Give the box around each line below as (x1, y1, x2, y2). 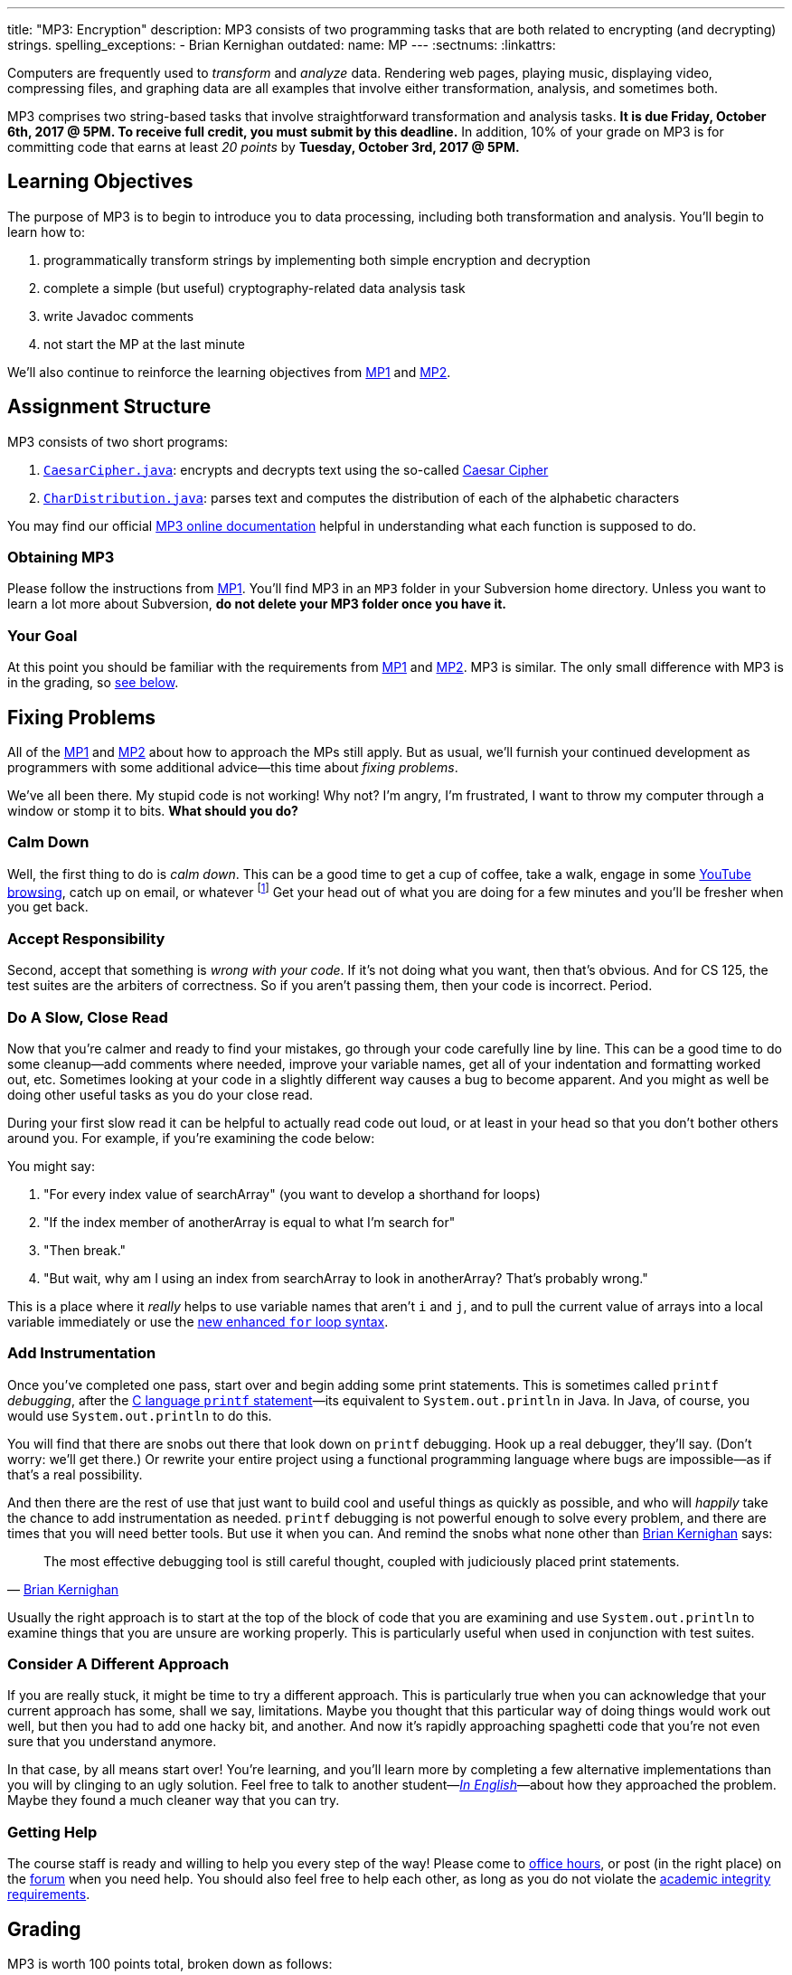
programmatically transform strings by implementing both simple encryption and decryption (43, 251, 591, 268)
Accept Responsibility (7, 929, 165, 948)
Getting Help (7, 1822, 98, 1841)
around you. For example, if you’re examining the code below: (7, 1129, 375, 1146)
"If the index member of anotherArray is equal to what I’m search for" (43, 1214, 456, 1230)
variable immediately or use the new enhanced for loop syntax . (7, 1313, 389, 1329)
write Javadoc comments (43, 307, 194, 324)
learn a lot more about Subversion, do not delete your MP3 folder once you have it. (7, 596, 506, 612)
